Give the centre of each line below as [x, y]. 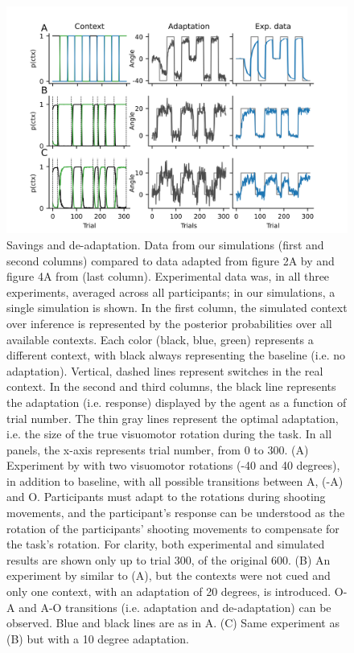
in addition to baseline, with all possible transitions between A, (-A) [175, 481]
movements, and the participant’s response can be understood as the [176, 513]
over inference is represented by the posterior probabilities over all [169, 323]
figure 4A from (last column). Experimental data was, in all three [168, 276]
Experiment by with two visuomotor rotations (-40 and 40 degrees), [173, 465]
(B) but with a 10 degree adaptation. [98, 638]
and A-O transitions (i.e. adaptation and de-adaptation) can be [175, 607]
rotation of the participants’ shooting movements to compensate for [173, 528]
